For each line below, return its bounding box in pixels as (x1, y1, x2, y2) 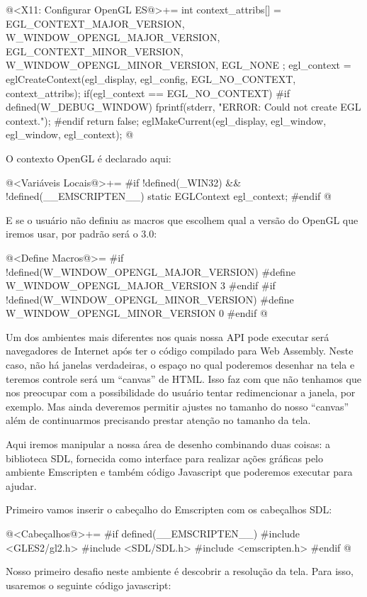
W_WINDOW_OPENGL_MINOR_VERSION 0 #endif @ (6, 306, 268, 320)
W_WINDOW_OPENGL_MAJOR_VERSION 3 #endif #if (6, 278, 276, 293)
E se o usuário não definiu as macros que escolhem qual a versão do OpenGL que (6, 212, 358, 227)
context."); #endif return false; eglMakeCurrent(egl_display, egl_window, (6, 113, 327, 128)
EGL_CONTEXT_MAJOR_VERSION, (6, 16, 185, 30)
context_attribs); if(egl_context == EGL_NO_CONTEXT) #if (6, 85, 290, 100)
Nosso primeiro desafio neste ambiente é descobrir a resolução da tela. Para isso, (6, 564, 354, 579)
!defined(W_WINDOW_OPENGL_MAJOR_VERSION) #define (6, 264, 295, 279)
